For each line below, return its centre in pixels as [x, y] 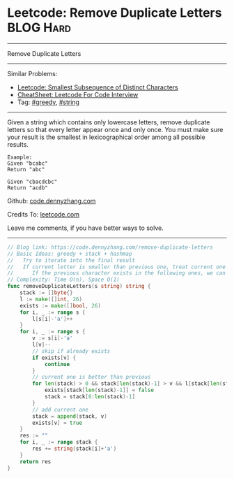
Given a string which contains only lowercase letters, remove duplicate [109, 122]
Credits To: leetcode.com [44, 214]
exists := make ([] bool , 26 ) [60, 305]
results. [18, 144]
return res [36, 462]
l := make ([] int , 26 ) [51, 299]
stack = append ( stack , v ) [70, 416]
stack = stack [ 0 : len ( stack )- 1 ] [90, 397]
